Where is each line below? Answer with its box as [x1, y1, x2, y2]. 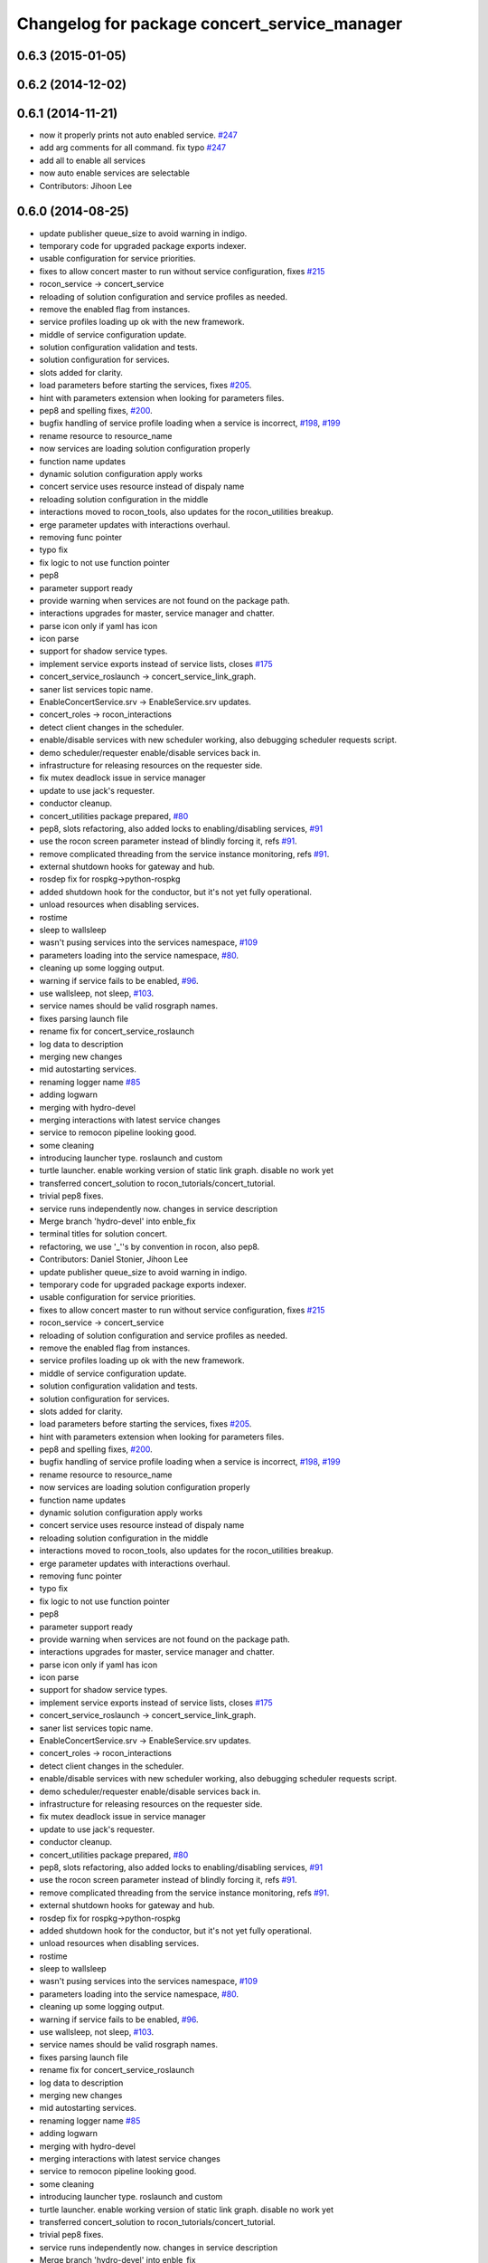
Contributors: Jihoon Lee [39, 180, 133, 191]
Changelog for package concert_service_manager [16, 14, 403, 33]
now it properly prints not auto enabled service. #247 [39, 129, 239, 140]
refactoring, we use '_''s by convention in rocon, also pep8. [39, 1241, 260, 1252]
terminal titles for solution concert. [39, 1228, 167, 1239]
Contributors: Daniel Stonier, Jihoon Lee [39, 1254, 189, 1265]
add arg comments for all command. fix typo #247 [39, 142, 226, 153]
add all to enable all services [39, 155, 146, 166]
